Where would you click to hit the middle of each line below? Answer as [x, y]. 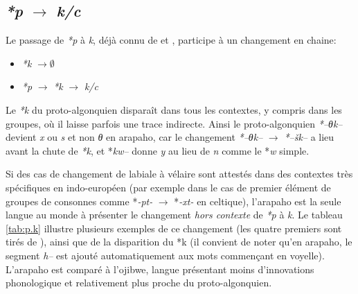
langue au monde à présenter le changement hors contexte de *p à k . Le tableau [174, 215]
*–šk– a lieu [309, 137]
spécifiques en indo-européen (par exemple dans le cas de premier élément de [168, 187]
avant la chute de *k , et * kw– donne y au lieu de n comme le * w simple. [158, 150]
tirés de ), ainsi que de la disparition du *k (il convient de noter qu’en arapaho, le [179, 242]
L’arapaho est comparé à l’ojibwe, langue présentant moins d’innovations [160, 269]
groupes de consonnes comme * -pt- [79, 201]
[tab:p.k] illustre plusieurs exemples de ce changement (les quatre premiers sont [174, 228]
